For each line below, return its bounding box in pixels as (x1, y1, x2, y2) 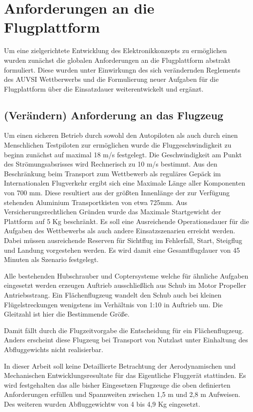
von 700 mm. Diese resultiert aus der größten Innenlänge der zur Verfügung (4, 187, 230, 198)
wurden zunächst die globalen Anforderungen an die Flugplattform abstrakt (4, 55, 231, 65)
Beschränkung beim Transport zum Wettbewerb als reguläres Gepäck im (4, 168, 221, 178)
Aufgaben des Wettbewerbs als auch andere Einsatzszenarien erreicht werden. (4, 225, 235, 236)
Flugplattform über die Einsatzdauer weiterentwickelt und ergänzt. (4, 83, 204, 94)
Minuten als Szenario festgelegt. (4, 254, 99, 264)
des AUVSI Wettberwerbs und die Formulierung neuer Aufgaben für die (4, 74, 219, 84)
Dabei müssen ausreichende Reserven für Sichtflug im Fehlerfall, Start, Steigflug (4, 235, 242, 245)
